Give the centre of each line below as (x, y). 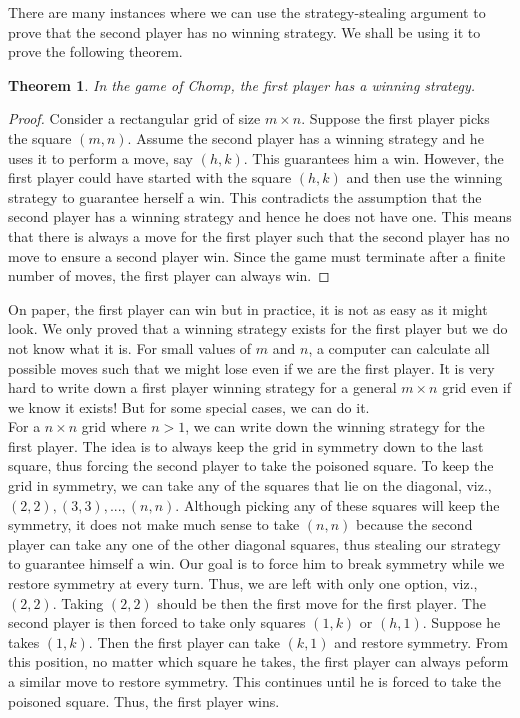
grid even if (477, 387)
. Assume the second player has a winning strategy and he (305, 137)
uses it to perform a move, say (100, 157)
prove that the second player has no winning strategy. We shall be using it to (244, 31)
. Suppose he (461, 622)
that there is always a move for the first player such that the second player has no (259, 235)
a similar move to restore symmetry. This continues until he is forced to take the (254, 681)
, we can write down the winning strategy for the (335, 426)
